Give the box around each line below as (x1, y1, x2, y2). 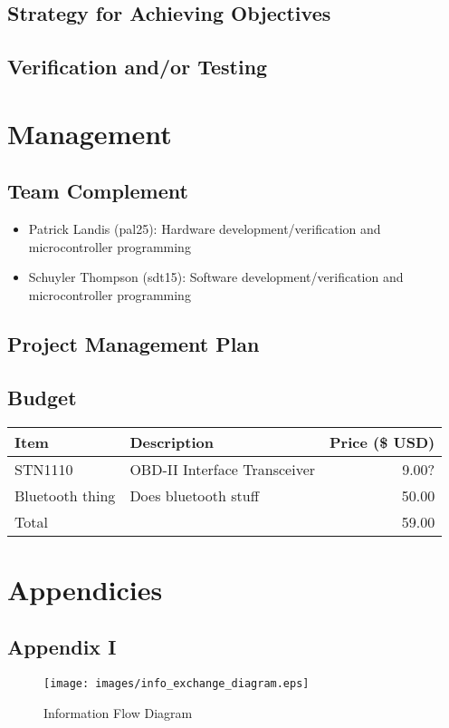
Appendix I (7, 633, 117, 661)
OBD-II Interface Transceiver (129, 458, 316, 480)
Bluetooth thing (14, 484, 116, 506)
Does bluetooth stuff (129, 484, 259, 506)
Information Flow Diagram (43, 703, 193, 722)
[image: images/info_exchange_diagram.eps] (43, 677, 310, 691)
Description (129, 431, 214, 452)
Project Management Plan (7, 329, 260, 357)
